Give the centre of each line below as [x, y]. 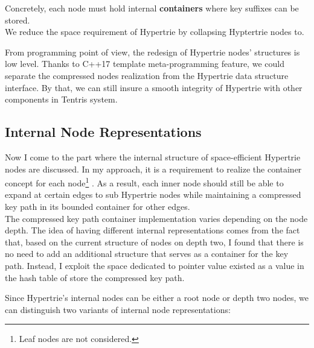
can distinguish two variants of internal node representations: [118, 309]
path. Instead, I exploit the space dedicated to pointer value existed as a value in [155, 265]
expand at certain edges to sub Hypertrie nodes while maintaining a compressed [153, 195]
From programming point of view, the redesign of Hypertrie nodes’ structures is [152, 52]
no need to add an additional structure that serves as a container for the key [147, 254]
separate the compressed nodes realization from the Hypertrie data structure [147, 75]
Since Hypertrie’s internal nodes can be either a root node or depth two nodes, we [157, 298]
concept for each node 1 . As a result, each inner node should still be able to [144, 182]
